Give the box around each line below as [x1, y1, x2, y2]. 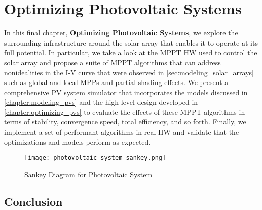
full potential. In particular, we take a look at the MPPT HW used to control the [4, 47, 257, 58]
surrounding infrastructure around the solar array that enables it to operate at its [4, 37, 258, 48]
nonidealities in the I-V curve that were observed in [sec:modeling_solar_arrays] [4, 67, 254, 77]
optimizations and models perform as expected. [4, 136, 151, 147]
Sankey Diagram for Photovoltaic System [24, 169, 153, 179]
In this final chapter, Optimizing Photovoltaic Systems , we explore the [4, 27, 238, 38]
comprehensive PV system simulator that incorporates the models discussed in [4, 87, 248, 97]
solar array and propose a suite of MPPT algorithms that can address [4, 57, 221, 67]
